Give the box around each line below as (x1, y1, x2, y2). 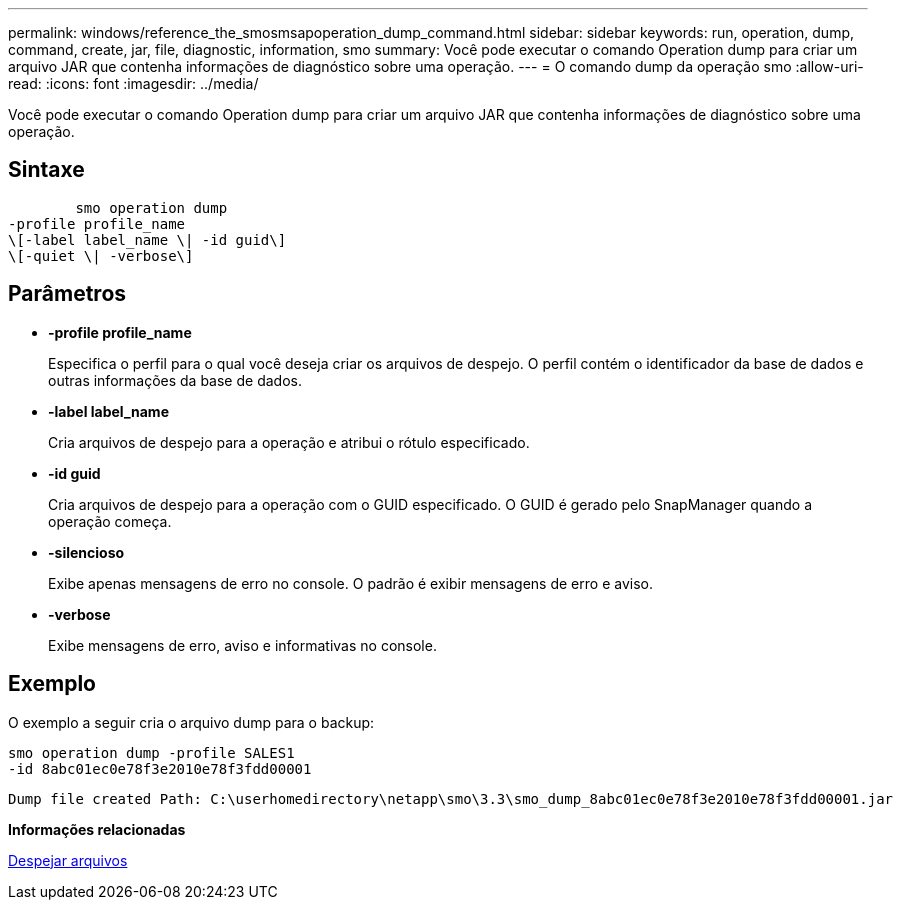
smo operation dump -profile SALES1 (8, 744, 295, 761)
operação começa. (48, 512, 172, 530)
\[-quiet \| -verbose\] (8, 247, 194, 264)
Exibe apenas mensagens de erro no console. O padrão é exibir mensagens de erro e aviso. (48, 574, 653, 592)
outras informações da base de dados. (48, 371, 302, 389)
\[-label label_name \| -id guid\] (8, 231, 287, 248)
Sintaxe (8, 157, 85, 183)
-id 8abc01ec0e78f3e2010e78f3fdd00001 (8, 760, 312, 777)
